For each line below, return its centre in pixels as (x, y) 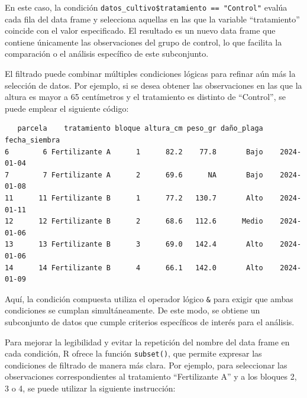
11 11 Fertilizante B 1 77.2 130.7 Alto (134, 198)
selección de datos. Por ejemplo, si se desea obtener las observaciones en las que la (153, 85)
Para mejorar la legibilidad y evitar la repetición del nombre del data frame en (147, 342)
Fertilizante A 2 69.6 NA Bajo (157, 175)
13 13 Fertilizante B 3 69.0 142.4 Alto (134, 245)
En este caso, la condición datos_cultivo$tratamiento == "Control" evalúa (146, 7)
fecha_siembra (33, 140)
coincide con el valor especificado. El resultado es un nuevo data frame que (140, 30)
